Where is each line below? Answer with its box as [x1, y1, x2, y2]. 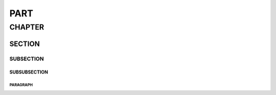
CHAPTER [9, 22, 44, 32]
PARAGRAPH [9, 82, 33, 88]
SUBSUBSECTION [9, 69, 49, 75]
